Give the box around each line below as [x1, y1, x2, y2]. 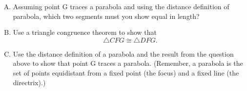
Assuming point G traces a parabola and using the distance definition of [13, 1, 229, 11]
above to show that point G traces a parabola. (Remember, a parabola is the [13, 58, 243, 68]
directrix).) [13, 77, 46, 87]
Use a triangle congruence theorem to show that [13, 27, 157, 37]
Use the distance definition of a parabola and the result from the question [13, 48, 234, 59]
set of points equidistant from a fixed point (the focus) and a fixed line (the [13, 67, 239, 77]
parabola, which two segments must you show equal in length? [13, 11, 200, 21]
